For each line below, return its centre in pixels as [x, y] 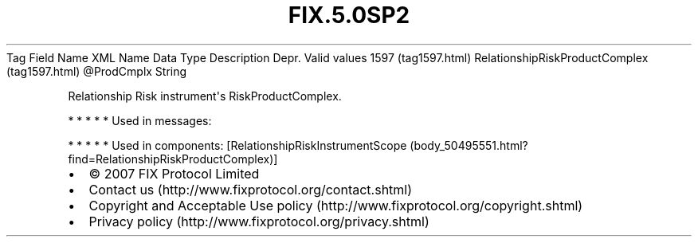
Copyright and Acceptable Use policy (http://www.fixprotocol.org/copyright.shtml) [336, 205]
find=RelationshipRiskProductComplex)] [173, 159]
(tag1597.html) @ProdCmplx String [97, 71]
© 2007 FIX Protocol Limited [174, 173]
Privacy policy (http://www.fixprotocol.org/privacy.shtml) [259, 221]
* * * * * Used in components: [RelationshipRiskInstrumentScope [237, 145]
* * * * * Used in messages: [140, 120]
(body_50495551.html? [469, 145]
